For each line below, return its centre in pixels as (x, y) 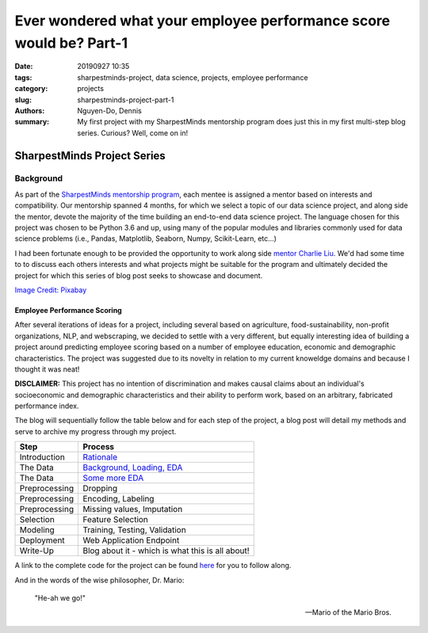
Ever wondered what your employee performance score (203, 21)
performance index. (47, 406)
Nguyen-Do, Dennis (109, 110)
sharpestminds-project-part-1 (126, 100)
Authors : (30, 110)
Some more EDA (113, 478)
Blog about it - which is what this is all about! (166, 551)
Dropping (100, 489)
